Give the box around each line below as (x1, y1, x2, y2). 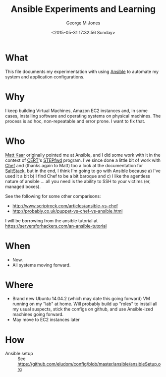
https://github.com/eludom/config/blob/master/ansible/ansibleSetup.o (17, 361, 161, 367)
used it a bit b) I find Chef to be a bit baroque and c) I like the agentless (5, 173, 150, 179)
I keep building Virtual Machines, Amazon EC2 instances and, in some (5, 108, 148, 114)
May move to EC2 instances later (12, 316, 80, 323)
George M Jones (66, 20, 101, 26)
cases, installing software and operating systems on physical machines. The (5, 113, 161, 119)
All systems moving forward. (12, 262, 71, 268)
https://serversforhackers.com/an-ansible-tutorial (5, 223, 107, 229)
